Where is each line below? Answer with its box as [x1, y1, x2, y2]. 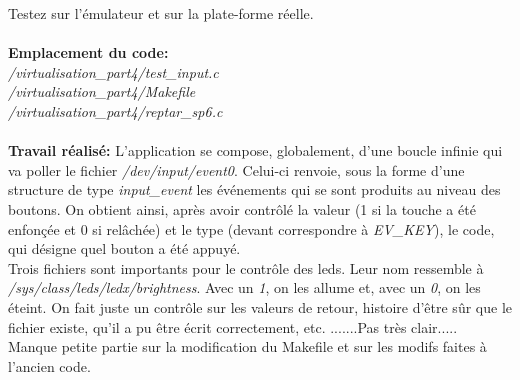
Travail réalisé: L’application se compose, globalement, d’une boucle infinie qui [8, 140, 503, 161]
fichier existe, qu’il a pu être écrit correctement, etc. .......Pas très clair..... [8, 316, 458, 337]
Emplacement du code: [8, 42, 169, 63]
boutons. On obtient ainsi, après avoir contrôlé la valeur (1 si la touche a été [8, 198, 476, 219]
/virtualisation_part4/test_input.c [8, 61, 219, 82]
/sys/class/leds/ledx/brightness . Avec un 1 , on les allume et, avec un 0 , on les [8, 277, 481, 298]
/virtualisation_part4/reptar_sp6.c [8, 100, 223, 121]
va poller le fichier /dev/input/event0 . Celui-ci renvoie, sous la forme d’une [8, 159, 465, 180]
